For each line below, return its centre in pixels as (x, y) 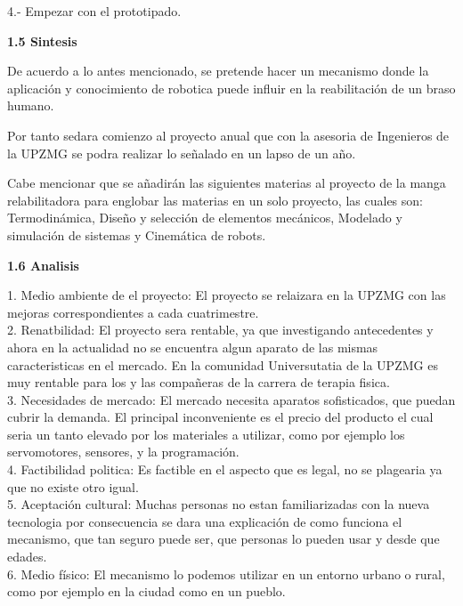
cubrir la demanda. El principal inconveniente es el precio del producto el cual (220, 417)
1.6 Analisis (43, 265)
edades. (27, 557)
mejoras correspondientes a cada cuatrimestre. (133, 312)
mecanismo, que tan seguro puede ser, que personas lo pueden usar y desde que (223, 539)
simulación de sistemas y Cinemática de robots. (137, 234)
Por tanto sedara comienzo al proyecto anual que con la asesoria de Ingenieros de (228, 135)
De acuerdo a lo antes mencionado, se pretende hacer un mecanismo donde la (218, 71)
